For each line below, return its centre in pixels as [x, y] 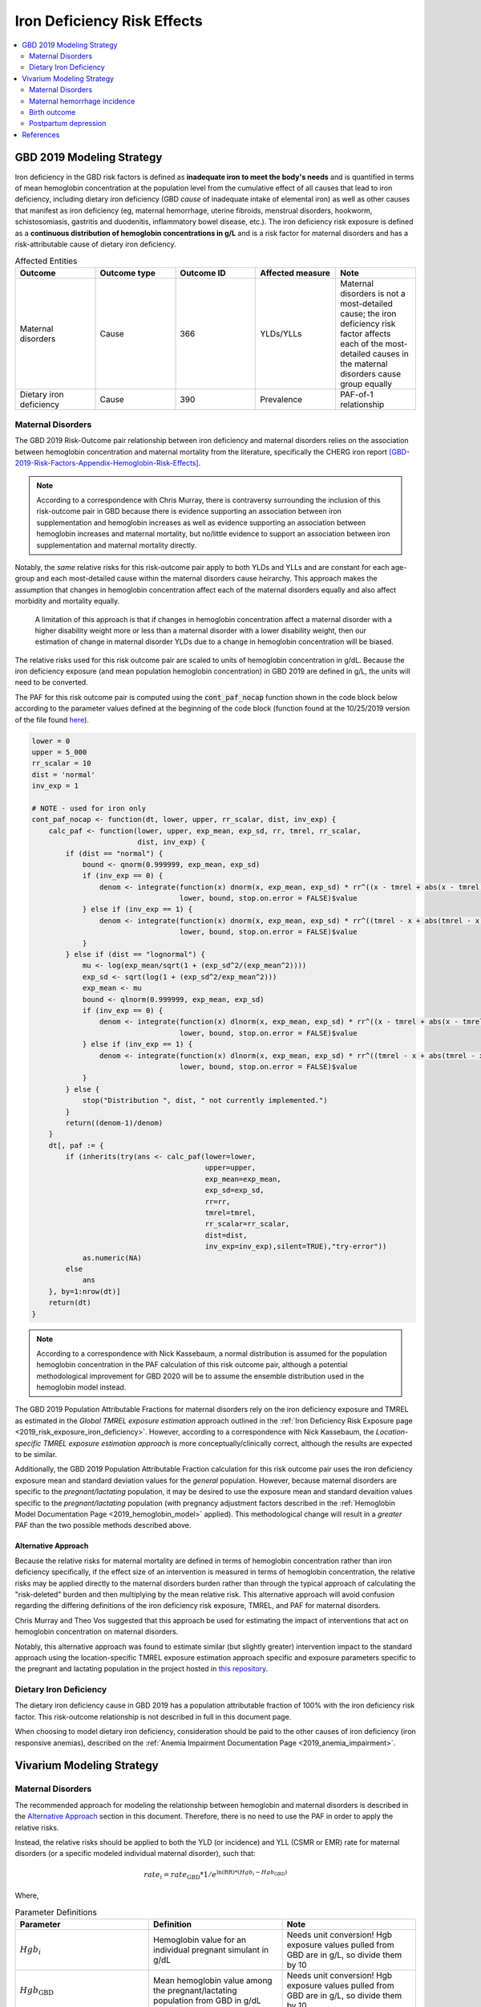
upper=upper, [230, 1168]
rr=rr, [218, 1201]
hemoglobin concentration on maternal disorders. [97, 1632]
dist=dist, [226, 1235]
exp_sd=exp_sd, [234, 1191]
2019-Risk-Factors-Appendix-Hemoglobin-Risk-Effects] [107, 463]
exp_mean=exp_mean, [243, 1179]
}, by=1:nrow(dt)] [85, 1291]
